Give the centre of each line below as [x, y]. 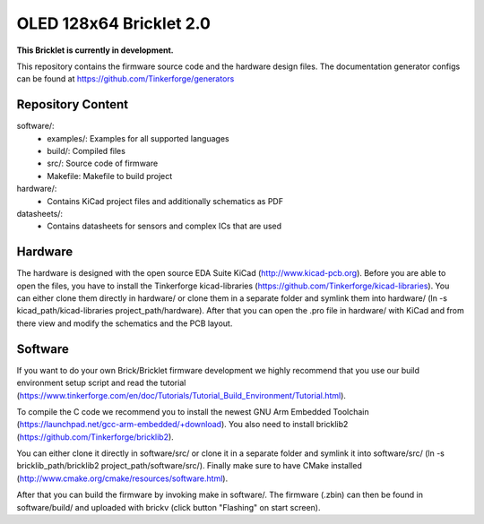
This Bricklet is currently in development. [95, 50]
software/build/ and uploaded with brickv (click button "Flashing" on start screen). [169, 507]
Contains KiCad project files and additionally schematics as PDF [165, 201]
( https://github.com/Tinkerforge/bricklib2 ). [95, 437]
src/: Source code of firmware [103, 163]
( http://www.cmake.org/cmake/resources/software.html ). [122, 478]
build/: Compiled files [86, 151]
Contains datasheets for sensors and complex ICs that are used [164, 226]
